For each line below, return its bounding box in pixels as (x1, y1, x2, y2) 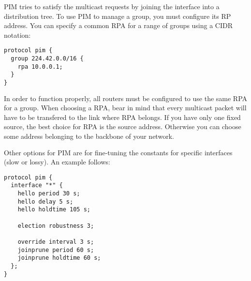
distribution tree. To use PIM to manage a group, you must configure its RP (4, 11, 231, 21)
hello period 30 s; (17, 190, 80, 197)
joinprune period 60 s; (17, 246, 94, 253)
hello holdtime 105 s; (17, 206, 90, 213)
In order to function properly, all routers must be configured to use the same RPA (4, 93, 248, 103)
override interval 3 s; (17, 238, 94, 246)
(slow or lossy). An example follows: (4, 157, 110, 167)
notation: (4, 30, 31, 40)
